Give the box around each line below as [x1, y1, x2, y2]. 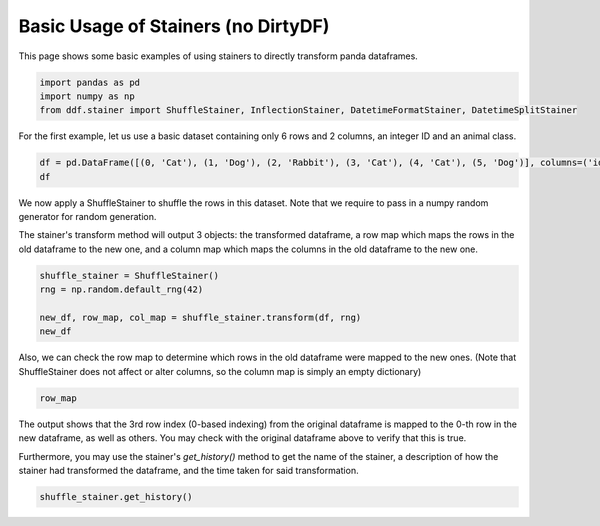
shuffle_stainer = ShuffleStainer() [39, 270, 220, 281]
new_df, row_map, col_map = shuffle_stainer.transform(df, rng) [39, 311, 362, 323]
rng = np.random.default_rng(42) [39, 284, 204, 295]
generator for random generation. [18, 211, 157, 223]
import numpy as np [39, 90, 135, 102]
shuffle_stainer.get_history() [39, 491, 194, 502]
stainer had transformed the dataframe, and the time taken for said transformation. [18, 464, 359, 476]
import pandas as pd [39, 76, 140, 88]
